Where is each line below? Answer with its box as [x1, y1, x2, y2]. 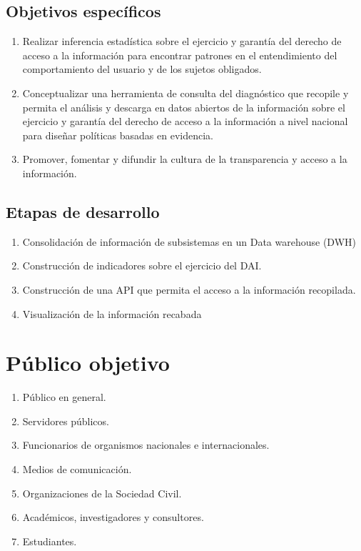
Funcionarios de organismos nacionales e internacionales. [22, 437, 270, 452]
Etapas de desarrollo [6, 200, 160, 222]
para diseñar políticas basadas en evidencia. [22, 127, 213, 142]
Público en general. [22, 389, 106, 404]
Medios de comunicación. [22, 462, 132, 477]
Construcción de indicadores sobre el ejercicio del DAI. [22, 258, 262, 273]
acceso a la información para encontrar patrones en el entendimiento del [22, 47, 337, 62]
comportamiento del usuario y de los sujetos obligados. [22, 61, 262, 76]
